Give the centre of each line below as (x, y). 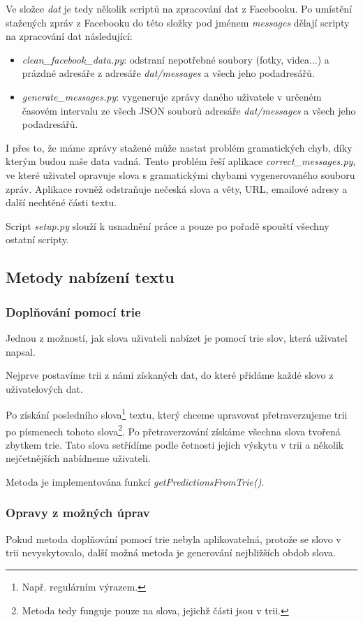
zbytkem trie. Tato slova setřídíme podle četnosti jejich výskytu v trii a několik (175, 444)
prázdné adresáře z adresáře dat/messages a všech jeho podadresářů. (168, 73)
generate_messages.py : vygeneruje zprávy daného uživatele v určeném (172, 96)
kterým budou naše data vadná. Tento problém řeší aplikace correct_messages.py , (181, 161)
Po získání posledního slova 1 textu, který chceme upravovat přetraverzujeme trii (177, 413)
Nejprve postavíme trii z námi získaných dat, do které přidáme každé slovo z (170, 375)
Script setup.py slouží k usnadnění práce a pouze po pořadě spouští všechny (168, 225)
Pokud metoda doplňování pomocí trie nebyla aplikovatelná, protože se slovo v (173, 538)
